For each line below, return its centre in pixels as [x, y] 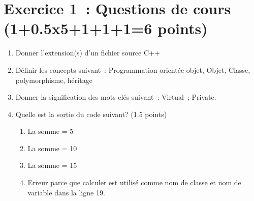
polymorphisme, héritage [54, 80]
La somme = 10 [52, 148]
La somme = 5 [51, 131]
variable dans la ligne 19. [66, 192]
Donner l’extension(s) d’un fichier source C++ [88, 53]
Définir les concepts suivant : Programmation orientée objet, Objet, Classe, [133, 69]
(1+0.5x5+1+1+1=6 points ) [106, 28]
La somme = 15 [52, 165]
